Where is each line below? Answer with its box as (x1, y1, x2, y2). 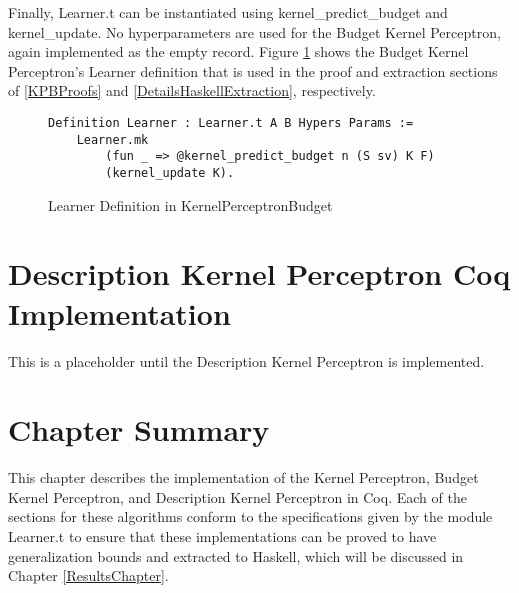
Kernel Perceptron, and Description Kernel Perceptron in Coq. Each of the (8, 486, 467, 507)
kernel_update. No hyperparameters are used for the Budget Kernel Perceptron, (8, 21, 501, 42)
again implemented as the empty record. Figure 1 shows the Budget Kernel (8, 41, 469, 62)
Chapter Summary (8, 409, 270, 450)
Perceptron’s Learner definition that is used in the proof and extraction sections (8, 60, 498, 81)
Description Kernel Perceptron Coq (8, 253, 511, 294)
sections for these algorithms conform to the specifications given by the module (8, 506, 493, 527)
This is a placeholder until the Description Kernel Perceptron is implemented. (8, 350, 485, 371)
